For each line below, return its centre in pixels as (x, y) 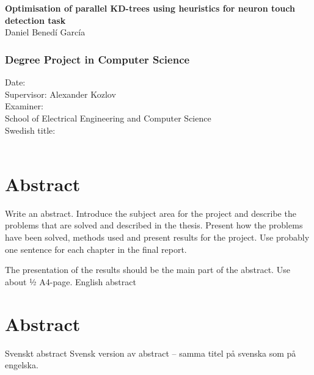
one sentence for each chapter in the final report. (96, 249)
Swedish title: (30, 130)
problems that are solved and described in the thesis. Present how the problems (154, 225)
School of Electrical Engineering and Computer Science (108, 118)
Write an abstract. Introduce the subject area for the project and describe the (151, 213)
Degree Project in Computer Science (97, 59)
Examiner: (24, 106)
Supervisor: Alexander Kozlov (60, 94)
